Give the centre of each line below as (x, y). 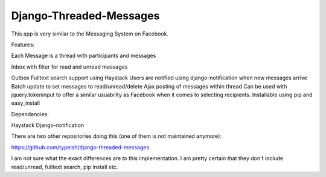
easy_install (26, 103)
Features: (23, 45)
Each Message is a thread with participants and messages (84, 56)
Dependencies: (30, 114)
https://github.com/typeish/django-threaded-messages (80, 147)
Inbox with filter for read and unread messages (69, 67)
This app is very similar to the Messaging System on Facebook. (90, 34)
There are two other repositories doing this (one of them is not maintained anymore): (116, 136)
